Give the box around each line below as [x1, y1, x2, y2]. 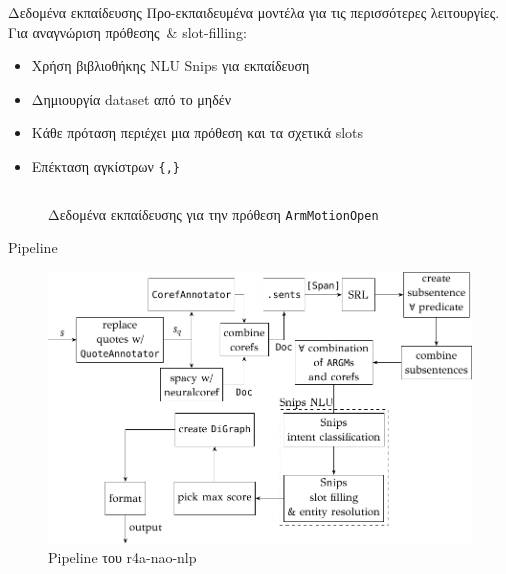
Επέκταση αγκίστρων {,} [31, 155, 181, 176]
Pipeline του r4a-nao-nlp [48, 547, 197, 568]
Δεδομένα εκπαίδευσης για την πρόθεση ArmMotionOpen [48, 203, 379, 224]
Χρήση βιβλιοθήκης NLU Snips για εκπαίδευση [31, 55, 310, 76]
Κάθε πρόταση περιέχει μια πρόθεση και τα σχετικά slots [31, 122, 364, 143]
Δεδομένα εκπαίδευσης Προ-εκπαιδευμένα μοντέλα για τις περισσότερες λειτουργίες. [8, 2, 500, 22]
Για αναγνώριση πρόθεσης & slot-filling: [8, 21, 247, 42]
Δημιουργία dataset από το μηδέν [31, 88, 231, 109]
